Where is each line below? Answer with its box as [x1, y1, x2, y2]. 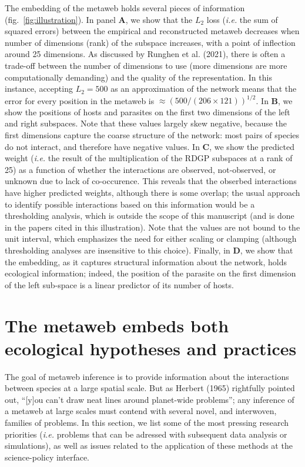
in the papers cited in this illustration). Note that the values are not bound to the [5, 221, 300, 233]
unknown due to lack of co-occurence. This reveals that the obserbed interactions [5, 175, 297, 187]
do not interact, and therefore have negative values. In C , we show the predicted [5, 140, 294, 152]
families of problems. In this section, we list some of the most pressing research [5, 416, 289, 429]
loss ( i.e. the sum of [206, 13, 278, 25]
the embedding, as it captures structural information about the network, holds [5, 255, 287, 268]
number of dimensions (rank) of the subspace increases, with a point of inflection [5, 36, 296, 48]
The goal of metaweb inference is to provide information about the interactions [5, 370, 289, 382]
